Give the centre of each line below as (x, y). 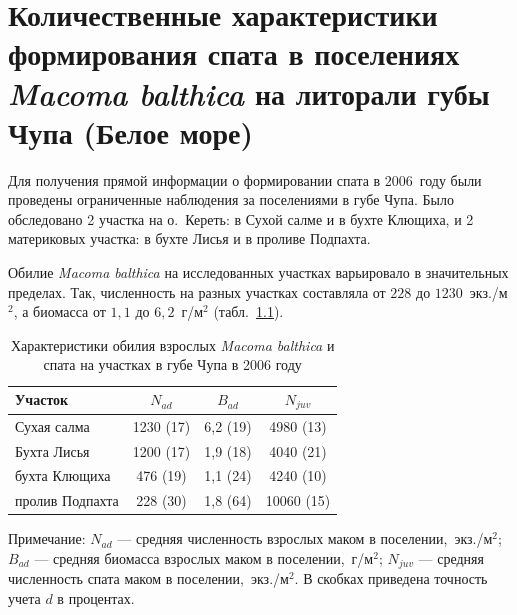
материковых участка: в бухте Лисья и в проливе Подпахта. (189, 238)
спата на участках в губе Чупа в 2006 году (172, 364)
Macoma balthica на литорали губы (249, 93)
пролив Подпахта (67, 500)
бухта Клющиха (63, 475)
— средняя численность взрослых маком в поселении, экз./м (305, 538)
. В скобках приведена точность (391, 578)
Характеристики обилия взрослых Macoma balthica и (172, 344)
